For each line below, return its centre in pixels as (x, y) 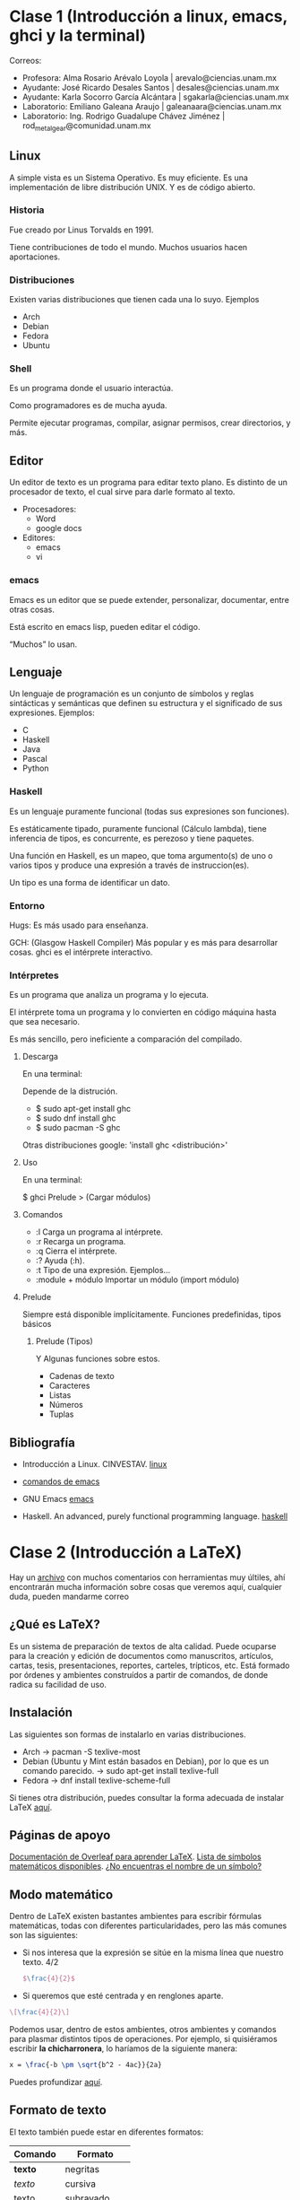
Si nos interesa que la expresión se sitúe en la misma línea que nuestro (153, 1952)
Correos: (26, 60)
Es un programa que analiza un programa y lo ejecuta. (109, 995)
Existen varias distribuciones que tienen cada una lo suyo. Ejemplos (134, 300)
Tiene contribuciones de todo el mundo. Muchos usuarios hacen (129, 247)
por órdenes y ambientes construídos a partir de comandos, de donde (139, 1674)
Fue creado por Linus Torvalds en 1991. (81, 230)
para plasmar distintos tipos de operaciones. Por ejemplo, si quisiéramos (143, 2039)
